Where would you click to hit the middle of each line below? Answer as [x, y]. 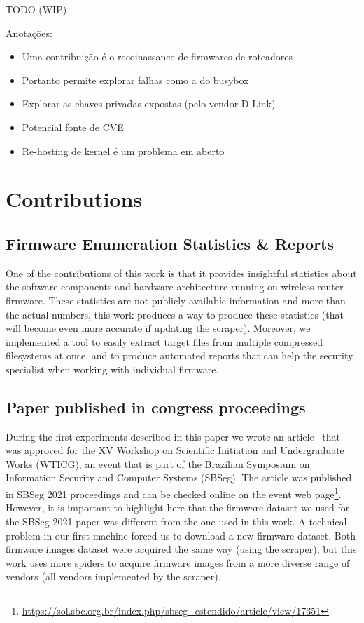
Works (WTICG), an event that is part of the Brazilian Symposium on [158, 463]
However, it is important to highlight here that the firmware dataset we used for [178, 508]
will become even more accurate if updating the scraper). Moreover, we [158, 328]
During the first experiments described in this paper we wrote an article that [173, 436]
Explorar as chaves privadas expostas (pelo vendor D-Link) [149, 103]
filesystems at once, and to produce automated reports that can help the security [180, 355]
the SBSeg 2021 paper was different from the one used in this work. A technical [176, 521]
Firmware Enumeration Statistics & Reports [170, 243]
